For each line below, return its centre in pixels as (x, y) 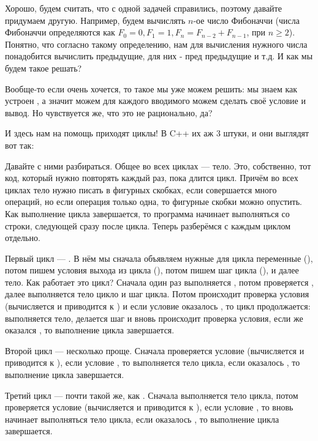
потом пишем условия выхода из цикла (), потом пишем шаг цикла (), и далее (152, 270)
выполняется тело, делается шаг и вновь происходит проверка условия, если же (154, 318)
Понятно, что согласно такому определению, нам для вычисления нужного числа (156, 44)
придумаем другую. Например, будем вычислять (95, 20)
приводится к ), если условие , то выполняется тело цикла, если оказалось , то (153, 362)
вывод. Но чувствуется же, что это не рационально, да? (109, 112)
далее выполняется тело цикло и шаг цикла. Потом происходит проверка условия (157, 294)
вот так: (20, 145)
